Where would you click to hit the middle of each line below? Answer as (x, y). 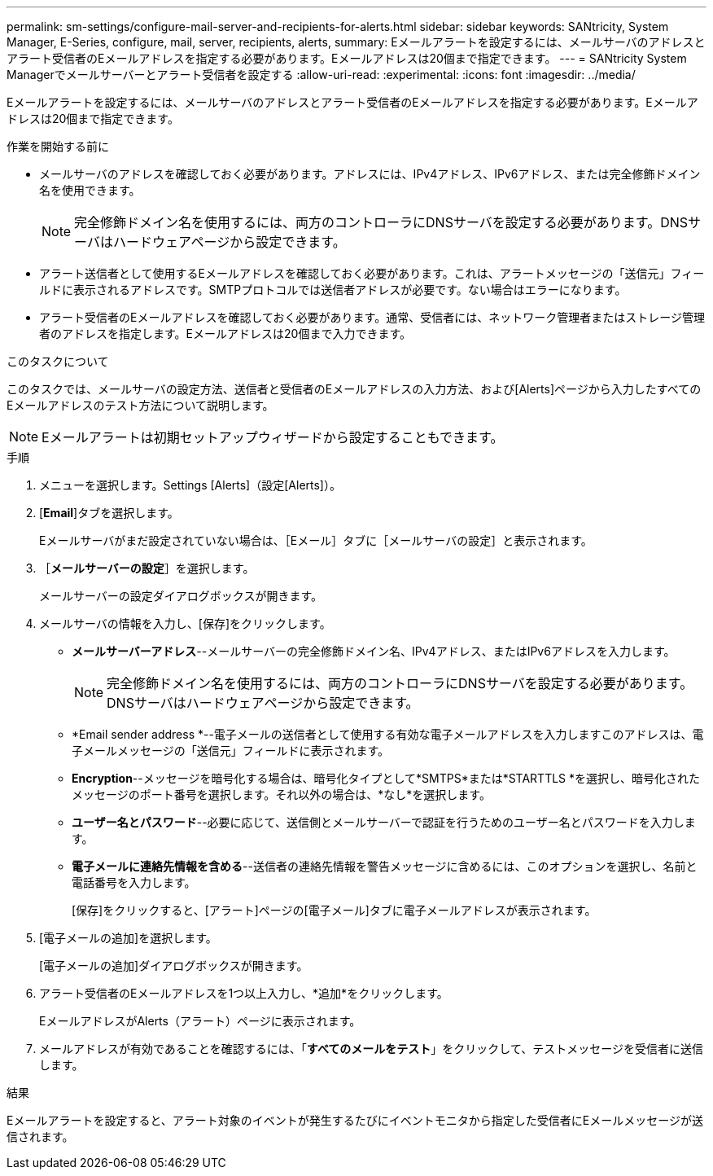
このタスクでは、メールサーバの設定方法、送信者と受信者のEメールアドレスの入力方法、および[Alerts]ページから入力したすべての (354, 389)
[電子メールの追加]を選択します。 (128, 938)
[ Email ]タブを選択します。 (109, 513)
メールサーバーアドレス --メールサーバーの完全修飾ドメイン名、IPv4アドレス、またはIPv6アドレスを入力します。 (374, 651)
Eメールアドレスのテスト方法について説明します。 (140, 405)
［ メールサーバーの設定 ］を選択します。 (147, 568)
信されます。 (40, 1137)
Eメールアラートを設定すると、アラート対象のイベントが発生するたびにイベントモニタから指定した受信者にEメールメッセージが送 (355, 1120)
